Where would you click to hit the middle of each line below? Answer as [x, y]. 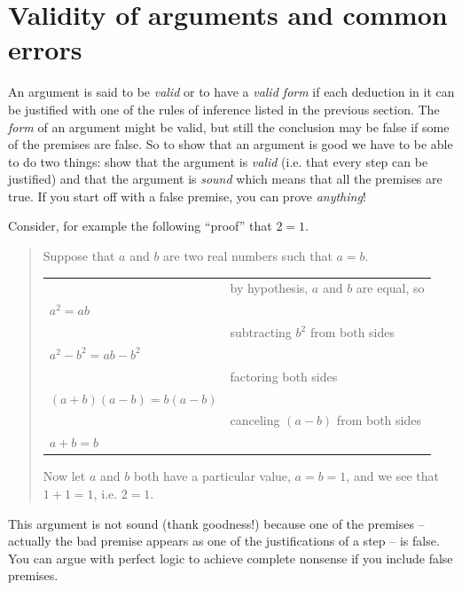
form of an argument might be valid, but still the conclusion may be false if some [229, 126]
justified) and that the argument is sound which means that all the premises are [225, 179]
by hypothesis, [269, 288]
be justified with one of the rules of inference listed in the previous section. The [224, 109]
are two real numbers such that [248, 256]
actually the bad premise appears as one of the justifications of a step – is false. [224, 541]
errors [45, 49]
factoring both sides [284, 376]
